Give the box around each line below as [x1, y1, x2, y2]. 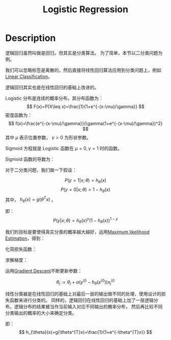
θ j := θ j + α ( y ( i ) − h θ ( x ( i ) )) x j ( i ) [56, 278, 115, 286]
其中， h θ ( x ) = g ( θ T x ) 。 [5, 196, 56, 204]
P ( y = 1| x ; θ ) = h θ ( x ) [64, 177, 107, 184]
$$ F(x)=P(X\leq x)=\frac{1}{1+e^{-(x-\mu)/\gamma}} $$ [26, 103, 145, 109]
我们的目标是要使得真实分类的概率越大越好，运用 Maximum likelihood [5, 229, 150, 235]
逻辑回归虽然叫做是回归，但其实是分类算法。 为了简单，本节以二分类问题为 [5, 50, 163, 56]
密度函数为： [5, 112, 32, 118]
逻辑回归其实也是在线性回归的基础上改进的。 [5, 84, 99, 90]
